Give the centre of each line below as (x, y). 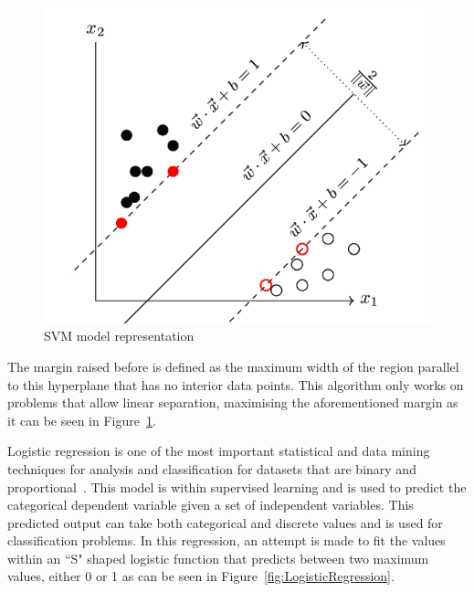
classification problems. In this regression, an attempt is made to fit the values (226, 540)
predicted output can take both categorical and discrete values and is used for (225, 522)
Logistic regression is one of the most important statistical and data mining (219, 451)
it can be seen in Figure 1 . (82, 420)
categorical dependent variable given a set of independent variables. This (211, 505)
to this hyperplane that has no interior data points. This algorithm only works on (236, 384)
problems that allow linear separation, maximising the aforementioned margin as (233, 402)
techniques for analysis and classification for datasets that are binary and (212, 468)
